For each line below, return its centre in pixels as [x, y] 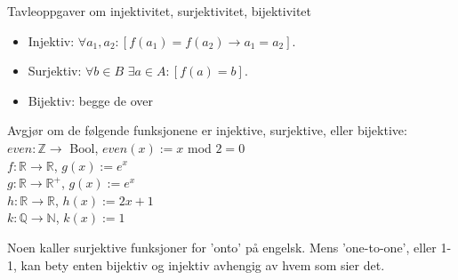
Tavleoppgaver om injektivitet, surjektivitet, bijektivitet [160, 11]
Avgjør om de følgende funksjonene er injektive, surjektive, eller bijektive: [207, 130]
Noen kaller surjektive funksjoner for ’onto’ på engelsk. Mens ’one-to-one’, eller [222, 247]
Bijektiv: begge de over [91, 100]
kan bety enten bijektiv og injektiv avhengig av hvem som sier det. [203, 264]
